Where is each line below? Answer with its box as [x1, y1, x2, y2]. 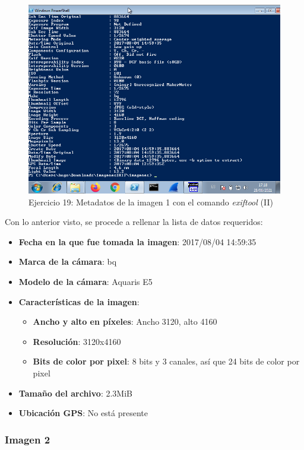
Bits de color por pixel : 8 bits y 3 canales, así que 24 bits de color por [33, 355, 300, 367]
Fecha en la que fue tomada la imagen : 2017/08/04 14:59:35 [18, 235, 256, 248]
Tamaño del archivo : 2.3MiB [18, 386, 133, 399]
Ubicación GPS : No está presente [18, 407, 148, 419]
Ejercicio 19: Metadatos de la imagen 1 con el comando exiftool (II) [28, 195, 273, 208]
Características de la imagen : [18, 295, 140, 308]
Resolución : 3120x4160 [33, 335, 121, 347]
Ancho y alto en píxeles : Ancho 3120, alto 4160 [33, 315, 217, 328]
